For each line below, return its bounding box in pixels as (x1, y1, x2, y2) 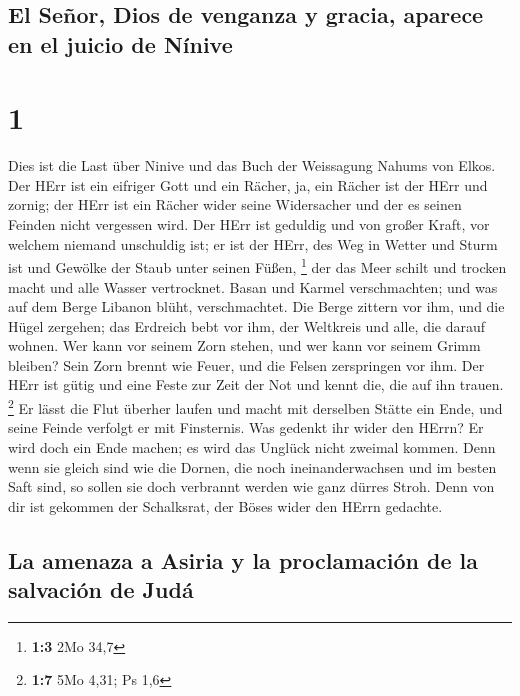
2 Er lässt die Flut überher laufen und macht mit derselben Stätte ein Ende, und (8, 395, 503, 418)
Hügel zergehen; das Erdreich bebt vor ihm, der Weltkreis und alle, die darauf (8, 315, 486, 336)
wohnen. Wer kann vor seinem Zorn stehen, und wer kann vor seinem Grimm (8, 335, 481, 356)
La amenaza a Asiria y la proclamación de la (8, 544, 478, 575)
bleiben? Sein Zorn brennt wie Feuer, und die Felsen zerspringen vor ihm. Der (8, 354, 485, 375)
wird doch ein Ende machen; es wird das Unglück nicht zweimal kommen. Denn (8, 436, 496, 457)
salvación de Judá (8, 574, 194, 605)
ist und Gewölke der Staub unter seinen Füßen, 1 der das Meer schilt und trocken (8, 254, 507, 277)
